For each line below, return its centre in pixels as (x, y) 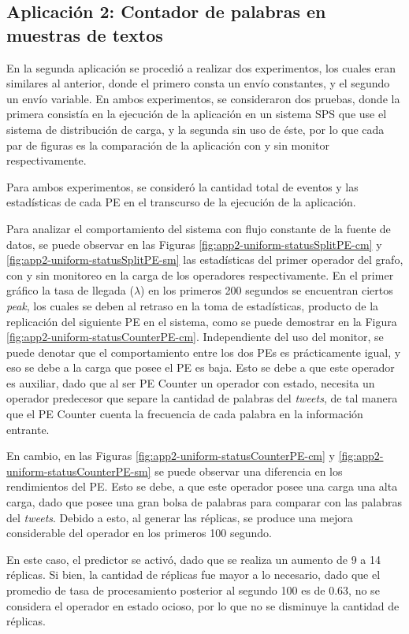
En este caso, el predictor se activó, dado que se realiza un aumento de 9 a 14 (193, 559)
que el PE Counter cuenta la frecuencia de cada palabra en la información (185, 414)
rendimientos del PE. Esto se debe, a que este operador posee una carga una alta (202, 486)
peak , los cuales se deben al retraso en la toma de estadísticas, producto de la (193, 305)
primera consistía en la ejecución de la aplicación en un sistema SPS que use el (197, 114)
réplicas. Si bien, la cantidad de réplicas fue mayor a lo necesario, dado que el (193, 575)
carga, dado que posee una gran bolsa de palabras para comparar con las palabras (204, 502)
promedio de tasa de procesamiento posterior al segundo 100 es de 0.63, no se (193, 590)
